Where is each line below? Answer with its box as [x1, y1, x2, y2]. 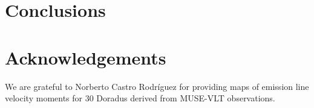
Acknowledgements [5, 45, 166, 69]
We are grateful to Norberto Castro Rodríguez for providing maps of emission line [5, 80, 309, 92]
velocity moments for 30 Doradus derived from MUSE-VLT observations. [5, 92, 275, 104]
